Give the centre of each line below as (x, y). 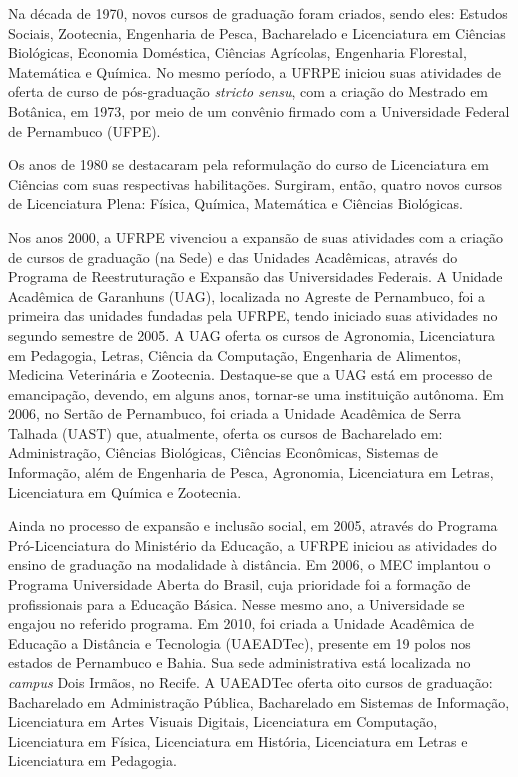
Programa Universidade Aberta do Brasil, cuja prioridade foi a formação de (239, 584)
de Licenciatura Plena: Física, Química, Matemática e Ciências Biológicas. (235, 203)
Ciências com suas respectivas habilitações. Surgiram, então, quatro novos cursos (255, 183)
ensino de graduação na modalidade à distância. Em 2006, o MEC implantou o (249, 564)
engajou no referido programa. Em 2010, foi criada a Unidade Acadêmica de (241, 623)
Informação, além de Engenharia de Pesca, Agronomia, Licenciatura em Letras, (251, 472)
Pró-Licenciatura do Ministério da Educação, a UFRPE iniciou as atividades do (252, 544)
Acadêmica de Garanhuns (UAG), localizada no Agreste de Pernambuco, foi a (247, 295)
